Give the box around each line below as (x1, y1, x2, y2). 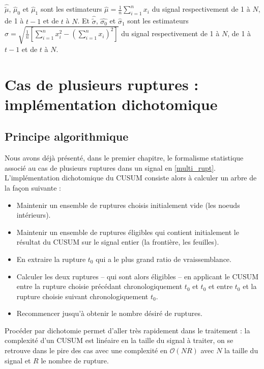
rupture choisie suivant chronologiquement (16, 291, 149, 301)
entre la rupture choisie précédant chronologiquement (16, 281, 183, 292)
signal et (5, 355, 31, 365)
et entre (209, 281, 233, 292)
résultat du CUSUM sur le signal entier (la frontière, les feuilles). (16, 236, 219, 247)
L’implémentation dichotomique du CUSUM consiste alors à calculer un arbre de (5, 172, 257, 183)
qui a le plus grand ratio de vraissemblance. (96, 253, 231, 264)
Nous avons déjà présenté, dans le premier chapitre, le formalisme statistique (5, 152, 244, 163)
